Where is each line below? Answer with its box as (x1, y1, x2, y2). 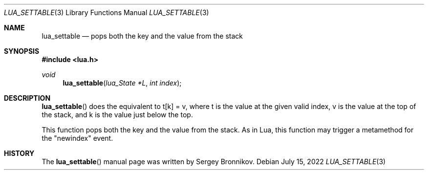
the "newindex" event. (42, 134, 113, 142)
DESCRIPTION (4, 94, 51, 102)
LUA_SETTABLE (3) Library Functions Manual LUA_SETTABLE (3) (4, 8, 209, 17)
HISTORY (4, 149, 35, 157)
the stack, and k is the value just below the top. (42, 110, 193, 119)
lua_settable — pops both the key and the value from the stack (42, 32, 243, 40)
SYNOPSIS (4, 47, 40, 55)
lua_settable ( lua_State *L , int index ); (63, 79, 182, 87)
